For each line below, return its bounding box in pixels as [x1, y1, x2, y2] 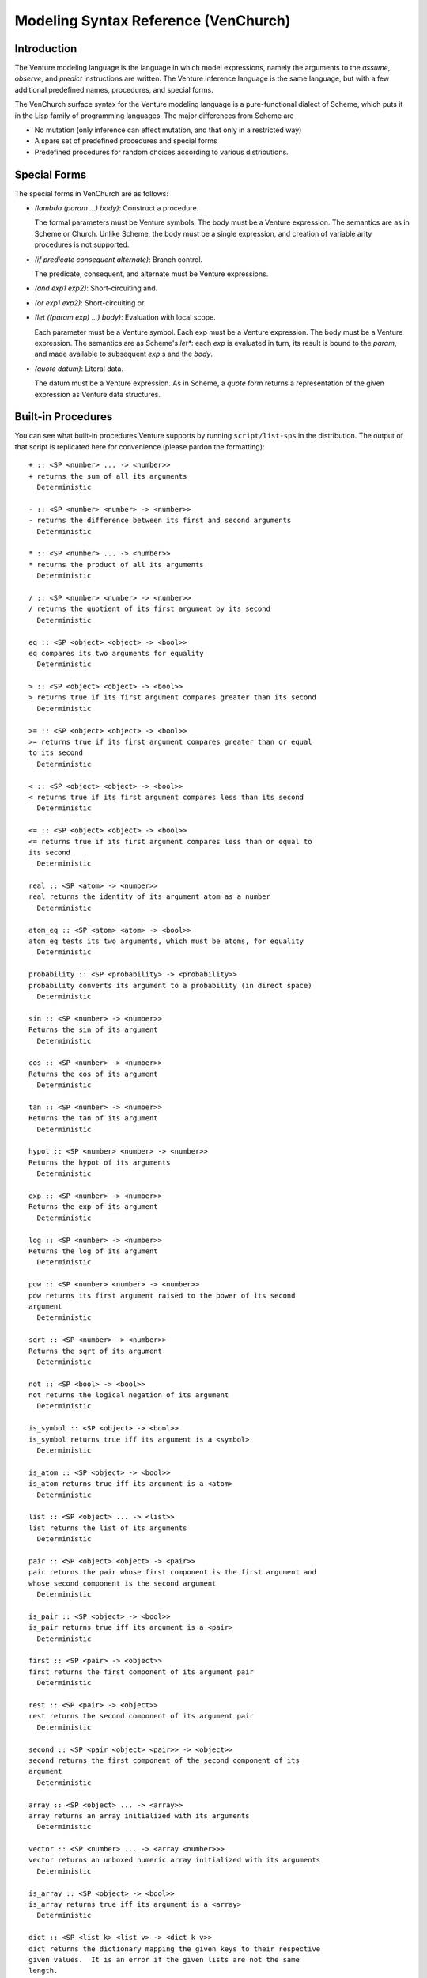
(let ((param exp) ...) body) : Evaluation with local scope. [34, 313, 217, 322]
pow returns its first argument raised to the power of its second [28, 1290, 296, 1300]
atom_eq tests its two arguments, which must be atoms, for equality [28, 937, 304, 945]
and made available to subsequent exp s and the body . [34, 349, 213, 359]
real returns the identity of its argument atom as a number [28, 892, 270, 901]
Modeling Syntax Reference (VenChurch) [14, 12, 291, 29]
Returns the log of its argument [28, 1246, 158, 1256]
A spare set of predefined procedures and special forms [34, 136, 217, 146]
